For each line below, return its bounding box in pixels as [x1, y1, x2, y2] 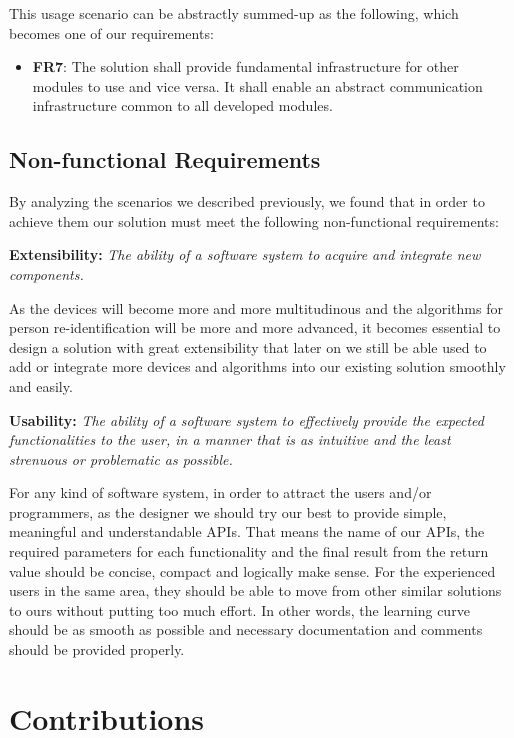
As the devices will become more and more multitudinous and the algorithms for [9, 297, 503, 318]
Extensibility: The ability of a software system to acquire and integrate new [9, 244, 481, 265]
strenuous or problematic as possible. [9, 448, 233, 469]
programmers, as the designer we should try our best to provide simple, [9, 501, 447, 522]
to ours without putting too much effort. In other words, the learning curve [9, 599, 470, 620]
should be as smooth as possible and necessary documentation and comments [9, 619, 483, 640]
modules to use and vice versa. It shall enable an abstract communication [32, 75, 483, 96]
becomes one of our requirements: [9, 22, 214, 43]
